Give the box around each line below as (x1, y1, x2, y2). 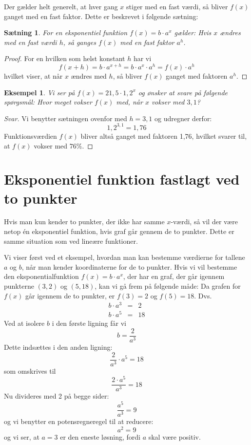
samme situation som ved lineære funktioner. (4, 235, 138, 246)
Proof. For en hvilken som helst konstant (4, 53, 125, 64)
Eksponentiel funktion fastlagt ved (4, 169, 240, 189)
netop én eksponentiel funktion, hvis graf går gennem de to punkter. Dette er (4, 226, 234, 236)
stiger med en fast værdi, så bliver (126, 1, 228, 11)
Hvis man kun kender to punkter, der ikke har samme (4, 216, 165, 227)
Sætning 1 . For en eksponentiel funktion (4, 27, 128, 38)
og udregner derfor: (154, 113, 212, 123)
